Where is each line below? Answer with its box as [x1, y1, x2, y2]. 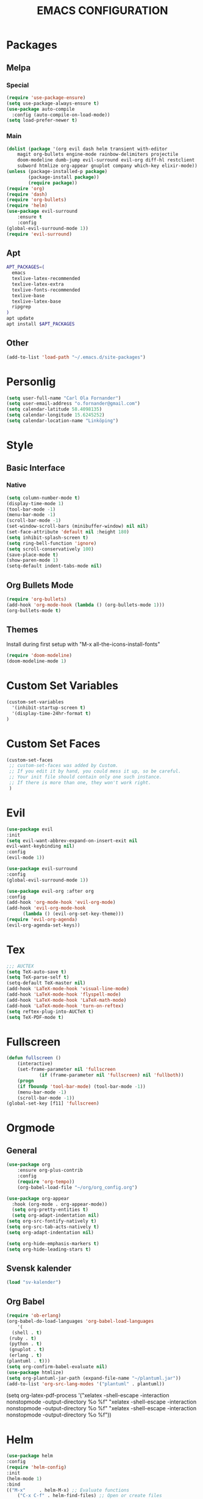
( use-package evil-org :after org [6, 888, 94, 894]
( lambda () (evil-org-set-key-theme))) [22, 911, 124, 917]
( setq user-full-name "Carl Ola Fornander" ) [6, 395, 121, 401]
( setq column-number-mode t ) [6, 495, 80, 501]
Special [6, 81, 29, 89]
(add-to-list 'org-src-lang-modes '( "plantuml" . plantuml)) [6, 1380, 165, 1387]
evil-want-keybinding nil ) [6, 843, 75, 849]
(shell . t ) [12, 1330, 43, 1336]
